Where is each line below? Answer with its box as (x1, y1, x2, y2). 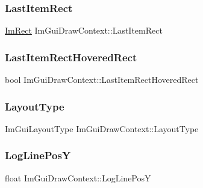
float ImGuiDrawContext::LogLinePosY (5, 171, 151, 184)
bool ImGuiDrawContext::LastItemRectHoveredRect (5, 73, 199, 86)
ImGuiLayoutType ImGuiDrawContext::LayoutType (5, 122, 199, 135)
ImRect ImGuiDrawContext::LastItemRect (5, 24, 163, 37)
